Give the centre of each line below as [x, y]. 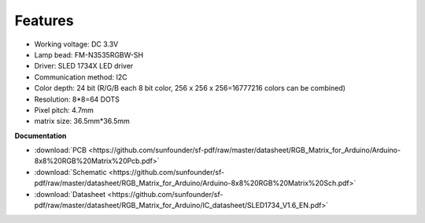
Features [44, 20]
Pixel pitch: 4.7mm [64, 110]
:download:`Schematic [70, 172]
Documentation [41, 136]
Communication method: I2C [81, 77]
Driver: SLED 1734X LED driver [84, 66]
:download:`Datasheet [70, 194]
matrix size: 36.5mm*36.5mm [82, 121]
